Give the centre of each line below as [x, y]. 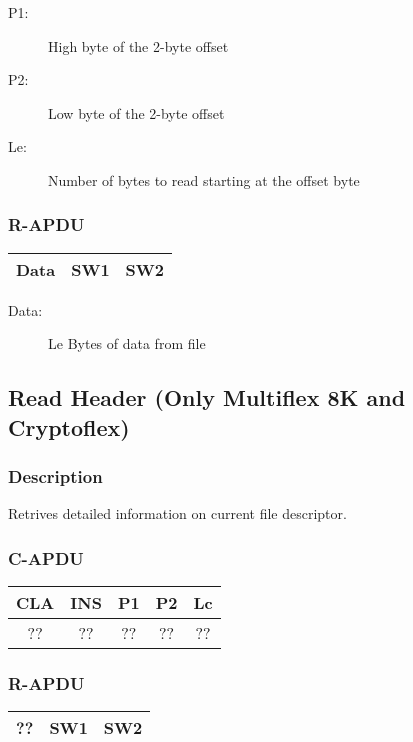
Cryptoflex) [69, 426]
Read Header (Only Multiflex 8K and [207, 397]
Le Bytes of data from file [127, 343]
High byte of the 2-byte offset [138, 45]
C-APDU [46, 557]
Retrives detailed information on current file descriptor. [177, 513]
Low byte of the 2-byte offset [136, 112]
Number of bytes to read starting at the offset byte [204, 179]
